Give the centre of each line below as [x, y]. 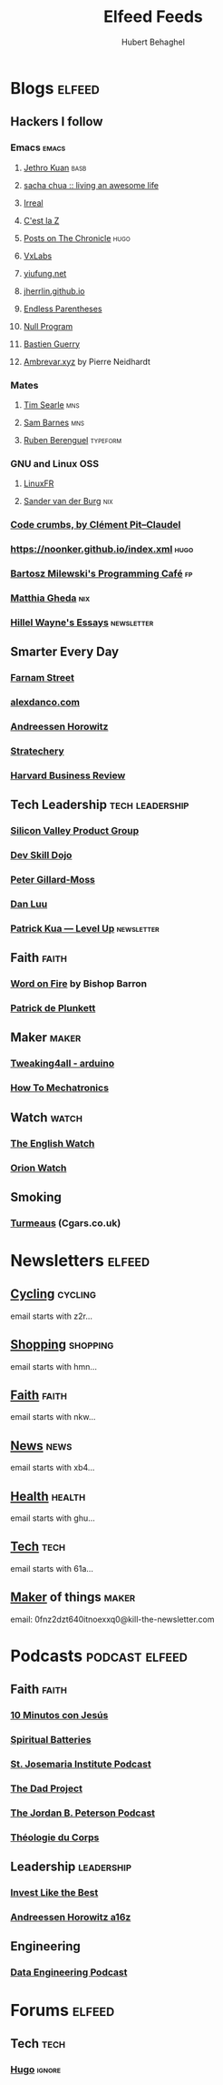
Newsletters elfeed [80, 1261]
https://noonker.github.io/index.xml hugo [102, 550]
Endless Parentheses [63, 309]
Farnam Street [43, 678]
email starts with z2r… [52, 1316]
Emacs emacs [38, 147]
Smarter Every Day [65, 652]
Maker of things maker [73, 1598]
